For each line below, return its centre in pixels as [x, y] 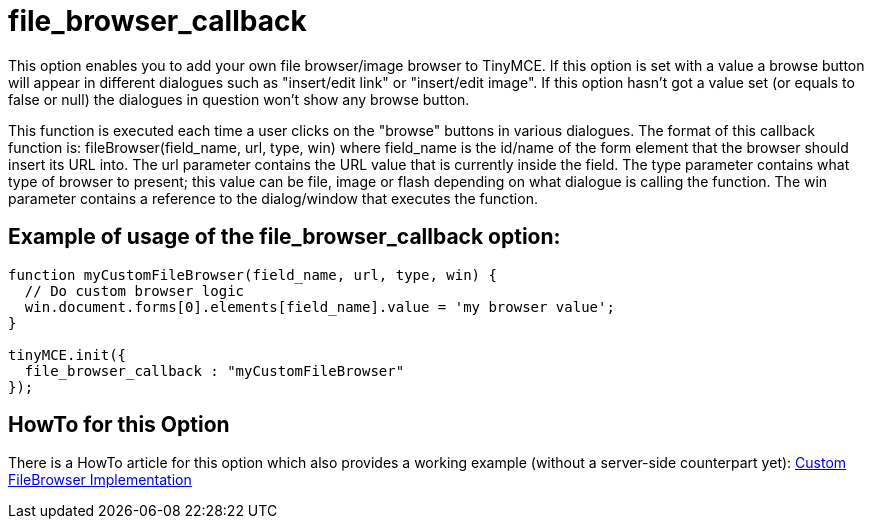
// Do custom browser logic [134, 290]
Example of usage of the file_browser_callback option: [284, 237]
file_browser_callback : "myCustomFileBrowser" [214, 370]
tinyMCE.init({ [67, 354]
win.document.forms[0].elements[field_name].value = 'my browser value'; [319, 306]
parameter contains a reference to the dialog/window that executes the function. [273, 198]
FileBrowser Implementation [100, 480]
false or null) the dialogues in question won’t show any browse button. [239, 99]
